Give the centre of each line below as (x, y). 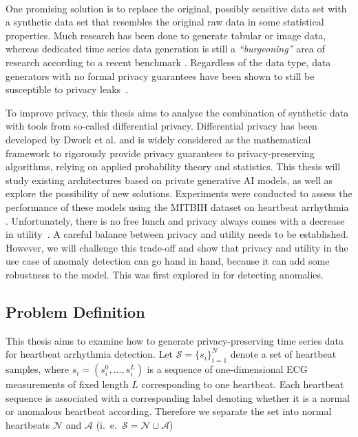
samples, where (37, 369)
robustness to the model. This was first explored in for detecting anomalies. (165, 274)
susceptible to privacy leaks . (67, 89)
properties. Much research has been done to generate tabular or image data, (166, 35)
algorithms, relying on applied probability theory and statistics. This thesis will (173, 166)
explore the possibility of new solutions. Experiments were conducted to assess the (179, 193)
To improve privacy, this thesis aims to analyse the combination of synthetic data (177, 112)
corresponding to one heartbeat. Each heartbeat (243, 384)
